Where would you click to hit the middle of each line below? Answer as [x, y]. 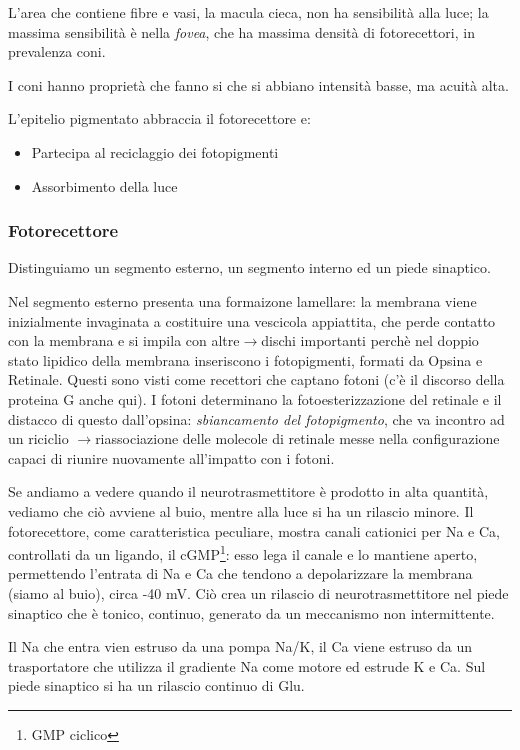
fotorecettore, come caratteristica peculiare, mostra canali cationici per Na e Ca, [254, 530]
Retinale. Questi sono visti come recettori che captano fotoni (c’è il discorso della [256, 379]
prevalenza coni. [57, 51]
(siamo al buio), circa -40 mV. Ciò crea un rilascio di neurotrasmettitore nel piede [258, 592]
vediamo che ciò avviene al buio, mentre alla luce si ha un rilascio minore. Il [241, 510]
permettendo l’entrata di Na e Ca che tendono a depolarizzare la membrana [240, 573]
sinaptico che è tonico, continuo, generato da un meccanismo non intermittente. [251, 612]
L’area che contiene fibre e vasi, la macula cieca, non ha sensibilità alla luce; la [248, 12]
